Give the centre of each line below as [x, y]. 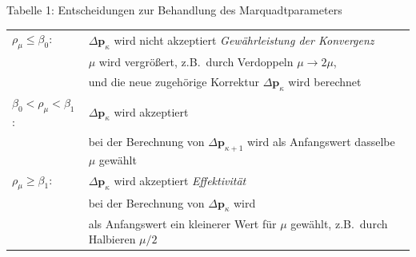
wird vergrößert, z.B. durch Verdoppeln [196, 62]
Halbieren [112, 239]
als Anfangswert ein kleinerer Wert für [182, 223]
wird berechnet [325, 82]
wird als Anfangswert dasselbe [321, 141]
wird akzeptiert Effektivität [180, 181]
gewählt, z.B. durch [339, 223]
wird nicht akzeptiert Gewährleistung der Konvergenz [244, 40]
